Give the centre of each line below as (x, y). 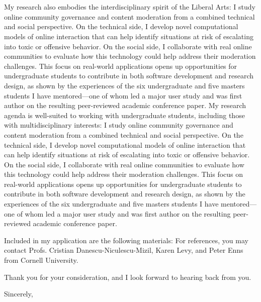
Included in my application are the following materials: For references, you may (126, 240)
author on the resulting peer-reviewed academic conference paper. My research (125, 105)
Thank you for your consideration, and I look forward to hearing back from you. (128, 277)
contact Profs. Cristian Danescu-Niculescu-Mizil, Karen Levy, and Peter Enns (124, 250)
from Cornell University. (41, 260)
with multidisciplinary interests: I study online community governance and (119, 125)
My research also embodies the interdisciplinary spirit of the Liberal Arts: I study (130, 7)
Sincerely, (19, 294)
